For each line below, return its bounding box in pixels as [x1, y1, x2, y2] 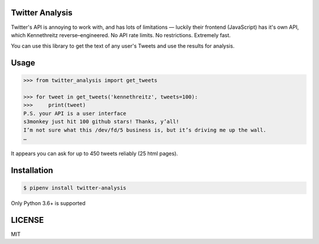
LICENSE [11, 215, 44, 225]
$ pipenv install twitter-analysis [23, 184, 126, 192]
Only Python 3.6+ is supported [11, 200, 86, 206]
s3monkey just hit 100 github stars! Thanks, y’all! [23, 118, 180, 125]
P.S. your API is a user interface [23, 110, 126, 117]
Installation [11, 165, 53, 175]
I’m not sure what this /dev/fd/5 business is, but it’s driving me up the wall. [23, 127, 267, 133]
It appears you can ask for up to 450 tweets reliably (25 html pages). [11, 150, 178, 157]
